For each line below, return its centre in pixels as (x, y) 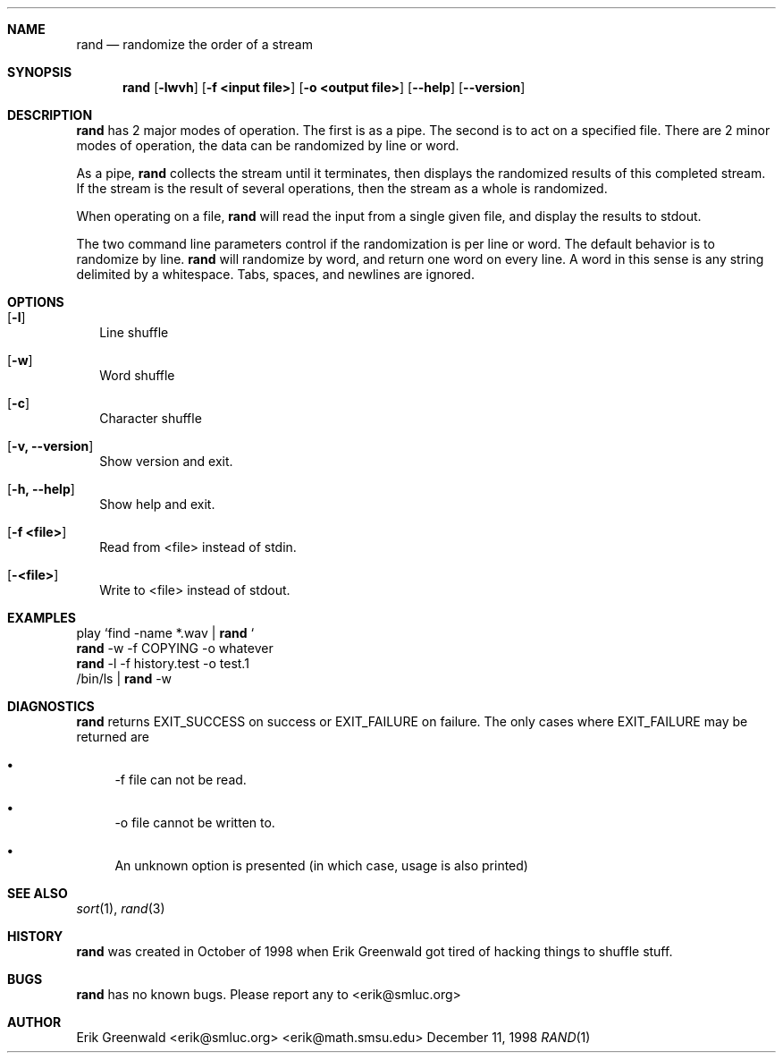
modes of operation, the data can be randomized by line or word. (268, 145)
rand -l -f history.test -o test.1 (163, 663)
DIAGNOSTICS (51, 706)
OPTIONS (36, 302)
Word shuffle (137, 375)
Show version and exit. (166, 461)
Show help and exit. (157, 504)
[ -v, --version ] (51, 446)
